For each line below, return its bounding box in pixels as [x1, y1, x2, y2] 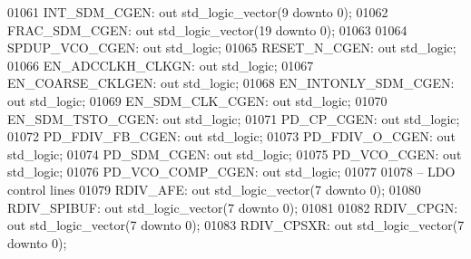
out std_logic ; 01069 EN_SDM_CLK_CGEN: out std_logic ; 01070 [7, 91, 388, 110]
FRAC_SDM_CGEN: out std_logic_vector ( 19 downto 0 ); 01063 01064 [7, 20, 407, 39]
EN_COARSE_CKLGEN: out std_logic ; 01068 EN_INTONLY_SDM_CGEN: [7, 73, 455, 92]
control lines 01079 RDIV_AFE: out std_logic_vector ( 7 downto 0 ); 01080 [7, 179, 421, 198]
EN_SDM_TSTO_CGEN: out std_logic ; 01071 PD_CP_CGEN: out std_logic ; [7, 109, 460, 128]
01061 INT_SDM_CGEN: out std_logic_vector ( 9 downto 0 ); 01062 [7, 3, 388, 21]
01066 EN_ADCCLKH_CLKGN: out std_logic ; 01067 [7, 55, 314, 74]
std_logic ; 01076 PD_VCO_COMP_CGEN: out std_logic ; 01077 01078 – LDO [7, 162, 456, 181]
